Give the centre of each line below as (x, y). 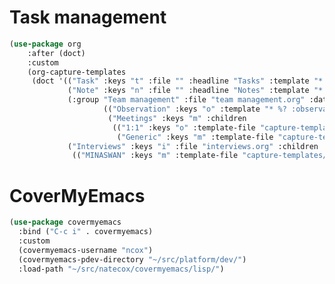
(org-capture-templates (77, 72)
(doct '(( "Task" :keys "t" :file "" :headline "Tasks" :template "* (177, 81)
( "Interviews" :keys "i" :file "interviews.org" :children (193, 146)
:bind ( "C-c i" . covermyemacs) (86, 232)
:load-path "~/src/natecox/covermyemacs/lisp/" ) (121, 269)
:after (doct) (56, 53)
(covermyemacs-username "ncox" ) (86, 250)
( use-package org (45, 44)
